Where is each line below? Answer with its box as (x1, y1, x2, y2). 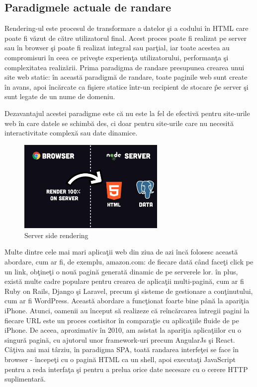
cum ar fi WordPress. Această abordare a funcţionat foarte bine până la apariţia (4, 295, 249, 306)
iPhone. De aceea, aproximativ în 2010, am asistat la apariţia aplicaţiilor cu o (4, 325, 241, 335)
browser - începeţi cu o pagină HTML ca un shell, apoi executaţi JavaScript (4, 354, 236, 364)
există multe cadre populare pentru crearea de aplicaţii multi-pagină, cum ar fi (4, 276, 244, 286)
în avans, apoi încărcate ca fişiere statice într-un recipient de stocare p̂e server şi (4, 81, 249, 92)
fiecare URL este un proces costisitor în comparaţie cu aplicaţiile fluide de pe (4, 315, 239, 325)
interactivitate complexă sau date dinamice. (4, 128, 138, 138)
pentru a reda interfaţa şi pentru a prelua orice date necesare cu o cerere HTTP (4, 364, 248, 374)
